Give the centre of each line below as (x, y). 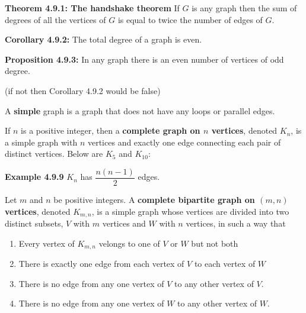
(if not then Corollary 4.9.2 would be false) (83, 90)
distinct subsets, (34, 223)
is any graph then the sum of (244, 8)
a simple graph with (41, 142)
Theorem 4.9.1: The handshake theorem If (92, 8)
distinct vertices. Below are (54, 154)
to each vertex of (225, 264)
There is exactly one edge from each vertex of (101, 264)
